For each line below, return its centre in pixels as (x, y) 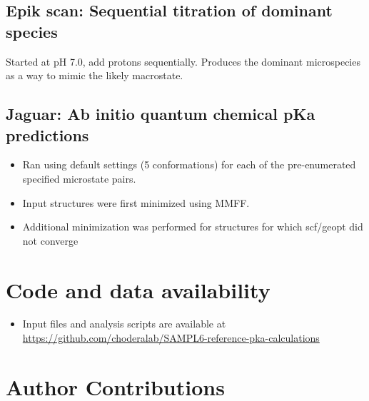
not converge (50, 240)
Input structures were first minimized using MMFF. (136, 202)
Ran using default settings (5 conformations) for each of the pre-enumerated (189, 164)
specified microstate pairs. (79, 178)
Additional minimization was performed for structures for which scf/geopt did (193, 227)
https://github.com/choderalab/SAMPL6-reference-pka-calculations (171, 338)
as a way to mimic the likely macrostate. (95, 75)
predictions (47, 134)
